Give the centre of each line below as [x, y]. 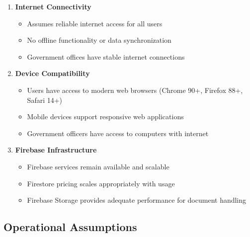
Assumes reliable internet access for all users [95, 23]
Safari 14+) [45, 100]
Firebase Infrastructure [56, 150]
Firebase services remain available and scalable [98, 166]
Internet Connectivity [53, 6]
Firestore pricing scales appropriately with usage [101, 183]
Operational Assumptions [70, 227]
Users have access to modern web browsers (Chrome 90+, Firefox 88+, [135, 90]
